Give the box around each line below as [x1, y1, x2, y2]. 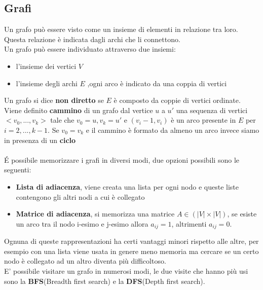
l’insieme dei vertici [16, 60, 77, 71]
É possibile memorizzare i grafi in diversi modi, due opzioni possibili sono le [4, 154, 239, 165]
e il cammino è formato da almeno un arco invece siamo [86, 124, 259, 135]
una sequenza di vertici [176, 104, 248, 115]
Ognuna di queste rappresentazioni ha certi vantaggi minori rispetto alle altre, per [4, 236, 259, 246]
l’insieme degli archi [16, 78, 78, 88]
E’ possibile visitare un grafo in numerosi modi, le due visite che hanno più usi [4, 265, 248, 276]
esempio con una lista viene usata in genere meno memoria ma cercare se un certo [4, 245, 259, 256]
